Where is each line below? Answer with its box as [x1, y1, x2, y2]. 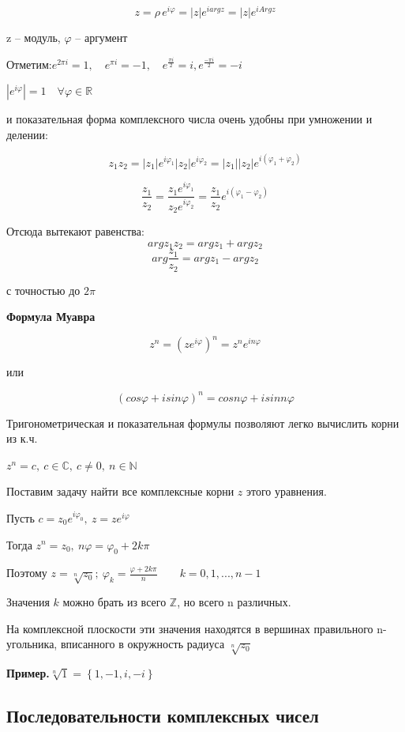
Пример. [6, 665, 50, 681]
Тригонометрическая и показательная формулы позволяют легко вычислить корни [6, 414, 399, 431]
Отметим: [6, 55, 52, 72]
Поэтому [6, 564, 47, 581]
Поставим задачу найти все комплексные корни [6, 483, 234, 500]
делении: [6, 126, 48, 142]
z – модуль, [6, 29, 61, 46]
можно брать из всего [62, 594, 167, 610]
